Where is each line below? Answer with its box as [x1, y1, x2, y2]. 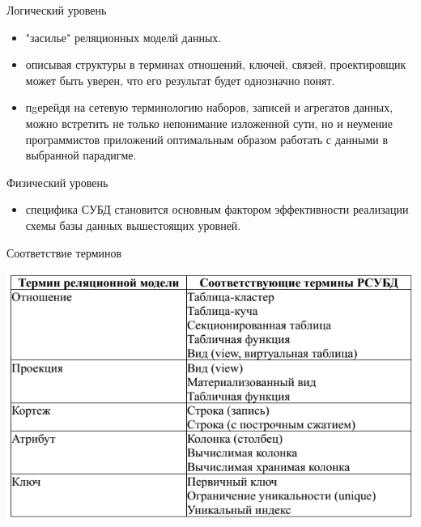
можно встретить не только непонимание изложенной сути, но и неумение [25, 114, 393, 131]
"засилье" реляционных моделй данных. [25, 28, 222, 45]
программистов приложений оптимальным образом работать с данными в [25, 130, 389, 147]
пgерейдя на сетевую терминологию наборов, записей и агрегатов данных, [25, 99, 393, 116]
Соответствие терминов [6, 244, 122, 261]
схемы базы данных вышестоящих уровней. [25, 216, 241, 233]
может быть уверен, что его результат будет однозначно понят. [25, 71, 335, 88]
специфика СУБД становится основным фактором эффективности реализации [25, 201, 409, 218]
